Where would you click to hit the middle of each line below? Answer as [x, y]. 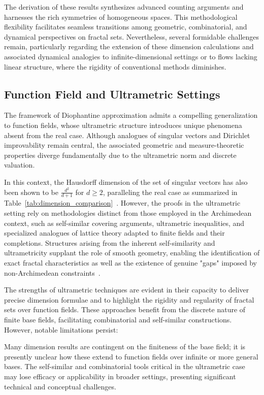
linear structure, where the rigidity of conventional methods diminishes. [115, 66]
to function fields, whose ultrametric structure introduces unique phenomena [123, 125]
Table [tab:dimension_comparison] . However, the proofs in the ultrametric [122, 203]
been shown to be [31, 192]
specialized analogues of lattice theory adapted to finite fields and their [114, 233]
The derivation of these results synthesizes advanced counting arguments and [124, 7]
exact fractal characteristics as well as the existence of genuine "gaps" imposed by [130, 262]
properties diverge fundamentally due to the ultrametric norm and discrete [120, 155]
